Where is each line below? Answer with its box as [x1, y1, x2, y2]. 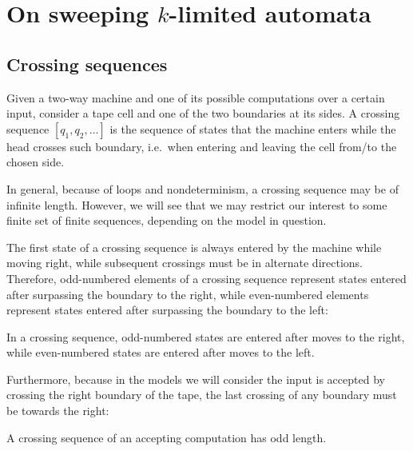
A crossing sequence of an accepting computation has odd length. [6, 429, 327, 445]
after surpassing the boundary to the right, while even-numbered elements [6, 285, 369, 302]
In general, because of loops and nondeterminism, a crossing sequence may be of [6, 180, 399, 197]
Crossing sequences [6, 51, 168, 76]
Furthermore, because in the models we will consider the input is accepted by [6, 370, 385, 387]
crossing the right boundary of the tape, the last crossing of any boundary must [6, 386, 397, 403]
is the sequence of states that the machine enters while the [109, 120, 396, 137]
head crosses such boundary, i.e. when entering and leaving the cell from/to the [6, 138, 397, 154]
